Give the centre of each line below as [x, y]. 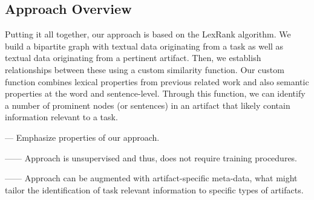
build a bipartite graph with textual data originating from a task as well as [144, 46]
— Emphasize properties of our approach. [82, 137]
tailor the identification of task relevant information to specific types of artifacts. [154, 189]
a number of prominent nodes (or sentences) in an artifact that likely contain [148, 105]
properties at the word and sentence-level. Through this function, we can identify [155, 93]
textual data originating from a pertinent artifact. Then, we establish [133, 58]
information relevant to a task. [61, 117]
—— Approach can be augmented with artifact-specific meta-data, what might [151, 178]
